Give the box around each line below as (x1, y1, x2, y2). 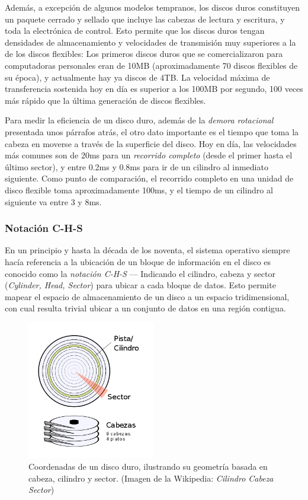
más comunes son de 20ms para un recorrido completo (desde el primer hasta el (5, 149, 293, 161)
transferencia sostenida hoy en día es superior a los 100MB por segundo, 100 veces (5, 82, 303, 95)
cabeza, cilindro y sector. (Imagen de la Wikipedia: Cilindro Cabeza (28, 472, 274, 484)
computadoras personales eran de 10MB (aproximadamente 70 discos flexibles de (5, 59, 298, 71)
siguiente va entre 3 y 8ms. (5, 195, 102, 208)
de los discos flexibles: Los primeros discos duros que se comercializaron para (5, 47, 283, 60)
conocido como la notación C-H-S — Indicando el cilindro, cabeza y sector (5, 267, 275, 279)
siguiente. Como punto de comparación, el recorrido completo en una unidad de (5, 172, 294, 184)
